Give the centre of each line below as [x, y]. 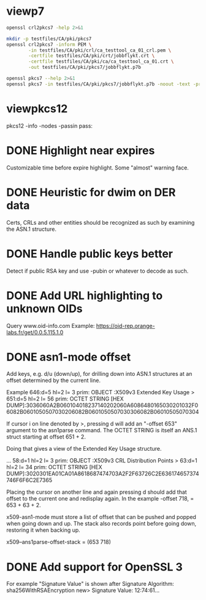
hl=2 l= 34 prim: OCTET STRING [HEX [54, 467]
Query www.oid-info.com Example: [51, 325]
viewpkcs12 [37, 109]
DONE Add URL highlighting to [85, 295]
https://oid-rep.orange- [125, 325]
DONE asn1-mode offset [69, 357]
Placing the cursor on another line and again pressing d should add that [97, 492]
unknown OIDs [44, 309]
